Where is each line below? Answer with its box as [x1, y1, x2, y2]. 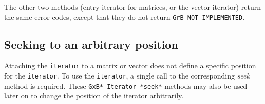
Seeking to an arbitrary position [4, 36, 178, 52]
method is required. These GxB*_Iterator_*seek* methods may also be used [4, 80, 248, 91]
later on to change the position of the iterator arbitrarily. [4, 90, 184, 101]
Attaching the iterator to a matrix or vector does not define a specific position [4, 60, 256, 71]
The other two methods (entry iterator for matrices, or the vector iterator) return [4, 2, 261, 12]
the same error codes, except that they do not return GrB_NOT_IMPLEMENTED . [4, 11, 245, 22]
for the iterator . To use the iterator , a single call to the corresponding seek [4, 70, 250, 81]
